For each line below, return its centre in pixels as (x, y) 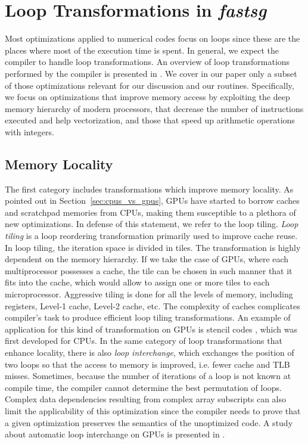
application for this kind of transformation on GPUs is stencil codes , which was (151, 329)
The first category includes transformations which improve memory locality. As (149, 189)
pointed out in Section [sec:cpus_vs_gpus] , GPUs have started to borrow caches (152, 201)
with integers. (29, 131)
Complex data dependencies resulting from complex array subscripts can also (145, 399)
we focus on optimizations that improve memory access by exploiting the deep (147, 97)
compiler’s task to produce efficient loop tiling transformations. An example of (148, 317)
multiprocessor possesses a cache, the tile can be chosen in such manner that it (149, 270)
